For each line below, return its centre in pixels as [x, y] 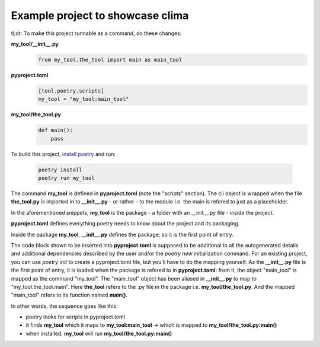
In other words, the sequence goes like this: [64, 306]
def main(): [56, 130]
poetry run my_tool [66, 178]
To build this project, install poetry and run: [63, 154]
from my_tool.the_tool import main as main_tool [110, 60]
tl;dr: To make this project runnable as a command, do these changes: [96, 33]
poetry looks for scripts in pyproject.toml [76, 317]
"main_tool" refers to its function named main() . [69, 295]
